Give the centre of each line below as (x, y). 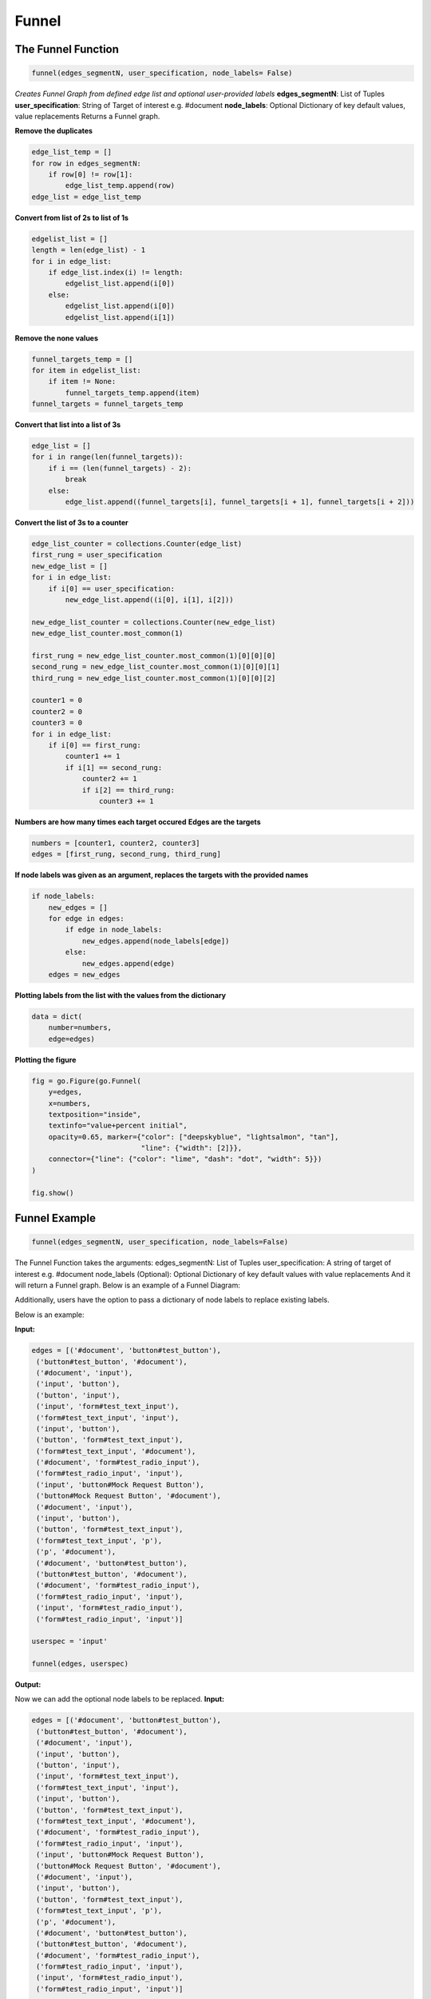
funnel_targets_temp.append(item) (132, 393)
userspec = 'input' (69, 1642)
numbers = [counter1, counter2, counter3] (116, 843)
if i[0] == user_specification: (112, 589)
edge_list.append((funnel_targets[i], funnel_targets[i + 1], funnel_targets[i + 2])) (240, 502)
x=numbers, (69, 1103)
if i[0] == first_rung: (95, 745)
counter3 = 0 (57, 723)
